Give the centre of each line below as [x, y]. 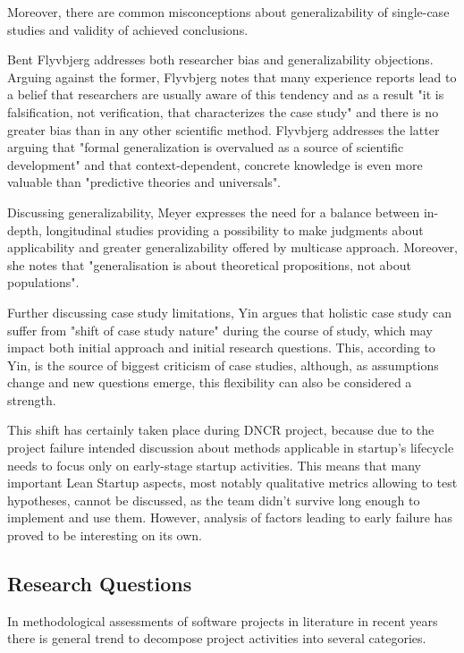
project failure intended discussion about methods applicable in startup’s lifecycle [231, 448]
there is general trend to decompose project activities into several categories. [217, 638]
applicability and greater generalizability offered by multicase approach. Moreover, [232, 247]
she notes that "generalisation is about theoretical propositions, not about [209, 264]
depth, [25, 229]
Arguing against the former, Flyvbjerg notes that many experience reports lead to [232, 76]
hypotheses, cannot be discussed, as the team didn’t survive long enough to [214, 500]
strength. [32, 399]
